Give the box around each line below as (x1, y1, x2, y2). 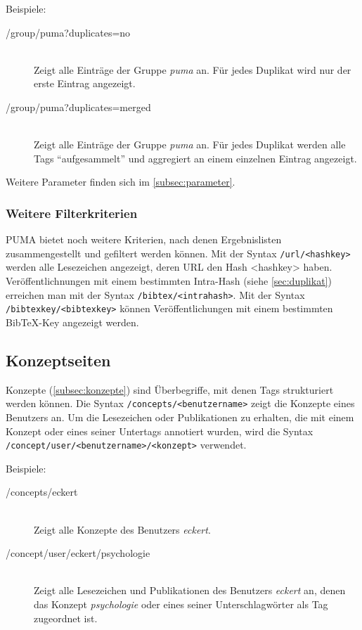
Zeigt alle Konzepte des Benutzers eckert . (34, 522, 211, 536)
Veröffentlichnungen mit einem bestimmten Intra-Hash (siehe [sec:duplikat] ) (6, 274, 332, 288)
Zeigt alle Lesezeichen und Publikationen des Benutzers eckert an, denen (34, 583, 346, 598)
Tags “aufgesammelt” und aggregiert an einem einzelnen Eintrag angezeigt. (34, 150, 357, 165)
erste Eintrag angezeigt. (34, 76, 136, 91)
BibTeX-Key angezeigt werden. (6, 314, 139, 329)
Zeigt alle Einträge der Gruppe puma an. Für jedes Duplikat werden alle (34, 137, 346, 152)
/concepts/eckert (6, 484, 78, 499)
